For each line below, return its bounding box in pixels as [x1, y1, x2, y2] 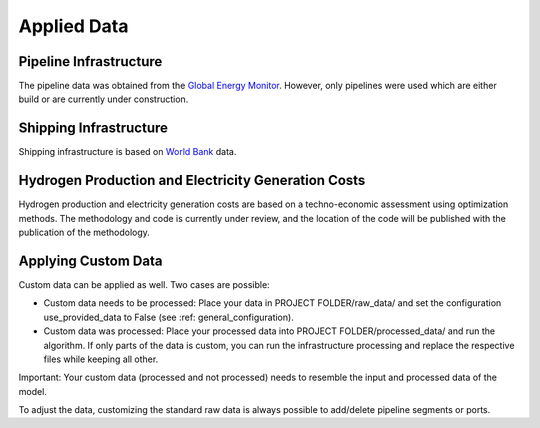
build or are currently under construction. [18, 93, 189, 105]
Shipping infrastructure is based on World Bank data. [18, 146, 237, 158]
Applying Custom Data [18, 252, 163, 269]
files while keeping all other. [43, 353, 159, 365]
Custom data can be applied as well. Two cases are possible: [18, 278, 270, 290]
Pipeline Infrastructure [18, 53, 163, 70]
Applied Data [18, 15, 129, 37]
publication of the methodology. [18, 226, 150, 239]
